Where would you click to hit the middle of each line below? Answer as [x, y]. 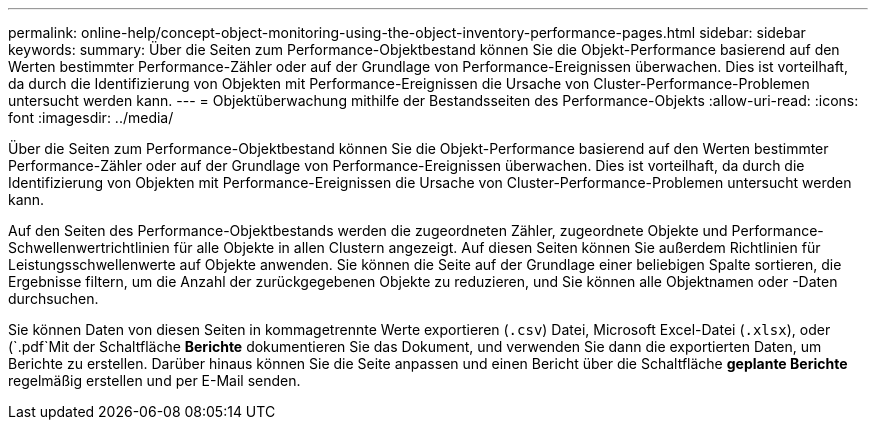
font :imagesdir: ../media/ [91, 117]
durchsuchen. [53, 298]
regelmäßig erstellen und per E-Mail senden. [154, 380]
